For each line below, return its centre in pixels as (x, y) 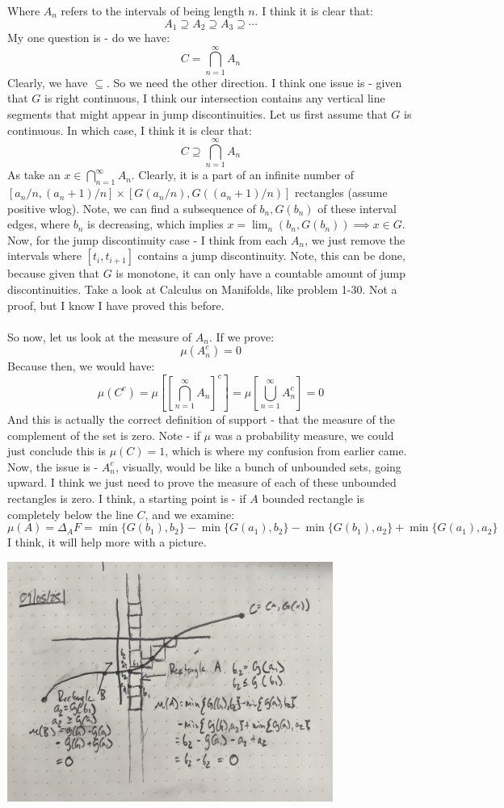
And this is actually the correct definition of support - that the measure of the (201, 419)
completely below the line (70, 514)
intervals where (44, 255)
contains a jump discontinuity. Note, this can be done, (271, 255)
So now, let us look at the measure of (100, 336)
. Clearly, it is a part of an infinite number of (242, 175)
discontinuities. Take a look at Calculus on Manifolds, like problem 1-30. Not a (202, 289)
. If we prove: (241, 336)
